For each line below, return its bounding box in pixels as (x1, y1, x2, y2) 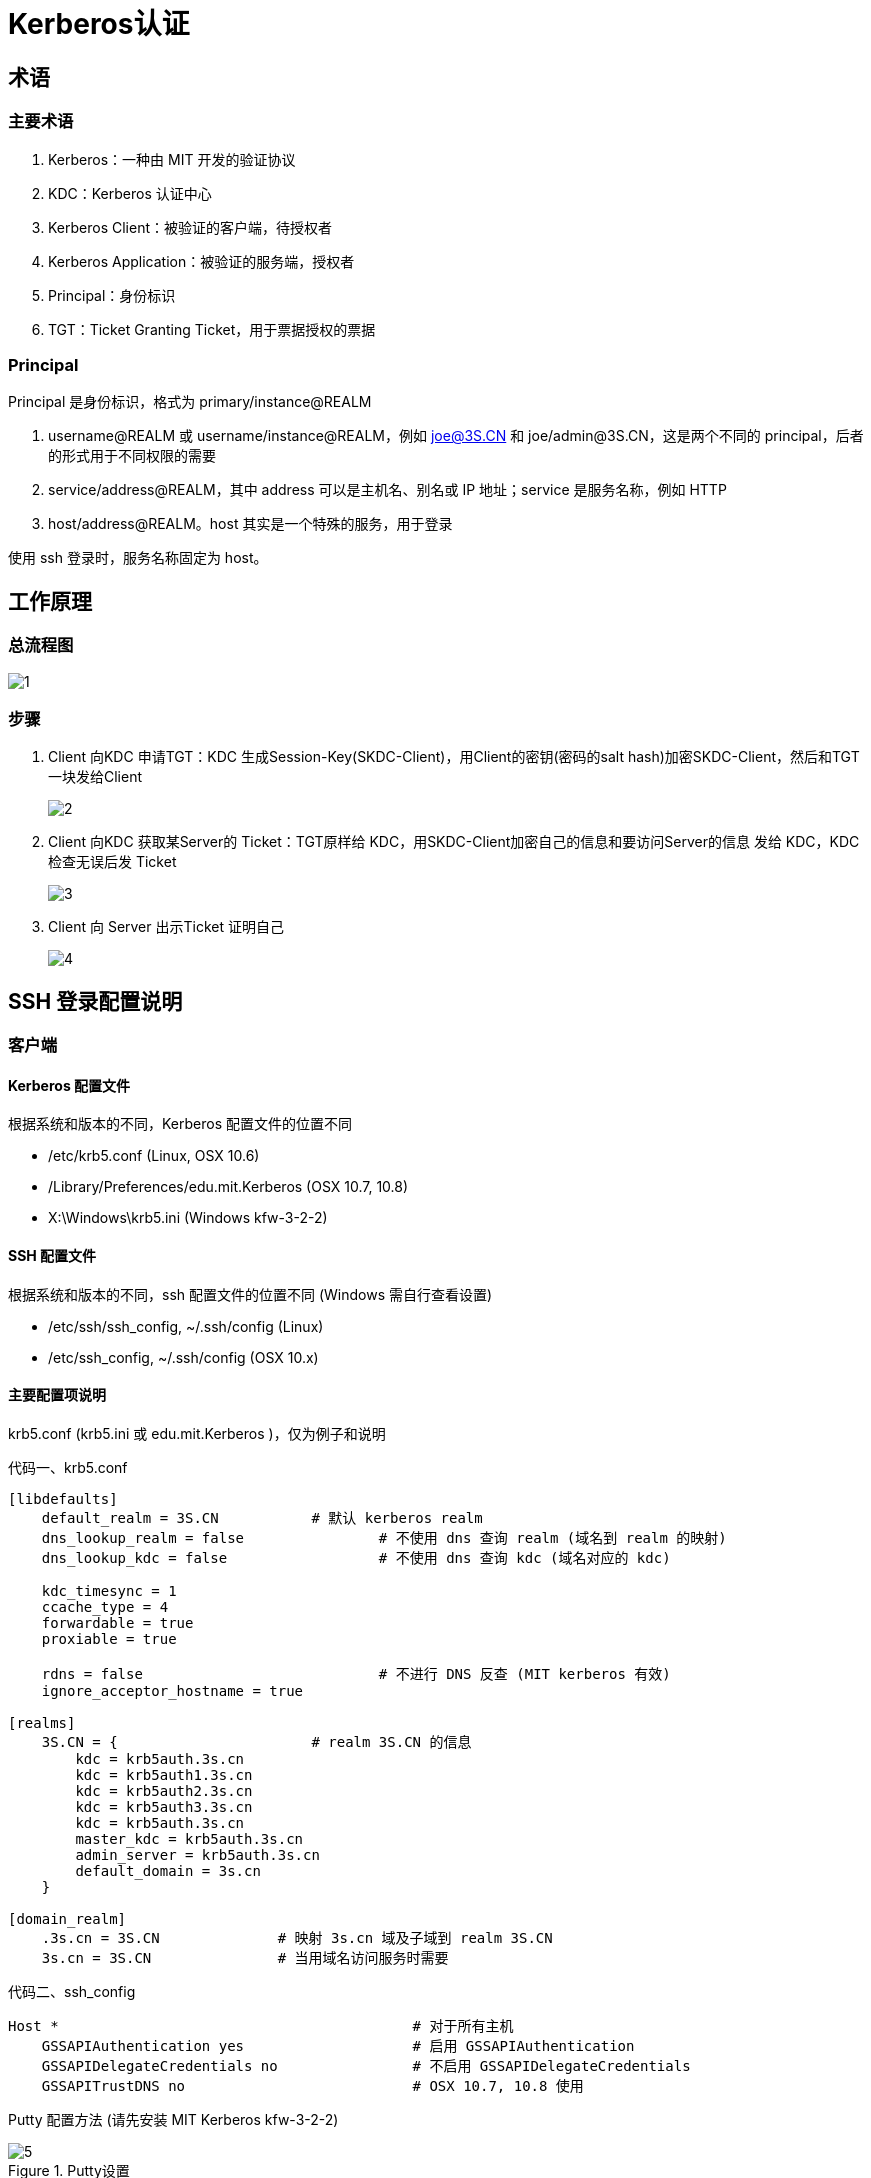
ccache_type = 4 (41, 1598, 169, 1615)
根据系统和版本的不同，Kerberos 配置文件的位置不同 (8, 1115, 352, 1133)
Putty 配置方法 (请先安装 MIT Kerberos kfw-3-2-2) (8, 2110, 339, 2128)
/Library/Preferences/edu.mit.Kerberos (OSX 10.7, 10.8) (48, 1178, 409, 1196)
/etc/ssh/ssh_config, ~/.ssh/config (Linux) (48, 1317, 324, 1335)
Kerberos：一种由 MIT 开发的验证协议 (48, 150, 296, 168)
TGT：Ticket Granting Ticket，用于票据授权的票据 (48, 320, 376, 338)
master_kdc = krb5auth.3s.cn (75, 1830, 304, 1847)
